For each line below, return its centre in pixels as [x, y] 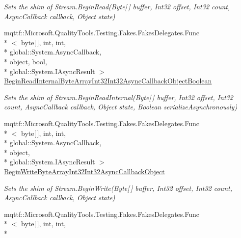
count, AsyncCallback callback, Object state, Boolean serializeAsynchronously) [121, 107]
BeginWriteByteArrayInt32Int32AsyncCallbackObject [84, 171]
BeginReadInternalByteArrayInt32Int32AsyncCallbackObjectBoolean [108, 81]
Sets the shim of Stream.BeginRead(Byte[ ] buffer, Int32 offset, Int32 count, [117, 6]
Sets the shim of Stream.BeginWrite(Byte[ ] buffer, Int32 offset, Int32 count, [118, 188]
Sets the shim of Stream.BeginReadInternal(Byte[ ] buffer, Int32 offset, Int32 [119, 97]
